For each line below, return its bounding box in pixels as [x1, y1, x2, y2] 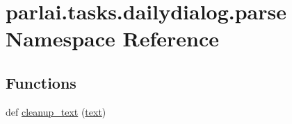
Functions [6, 71, 76, 93]
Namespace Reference [6, 24, 219, 53]
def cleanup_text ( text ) [6, 104, 106, 118]
